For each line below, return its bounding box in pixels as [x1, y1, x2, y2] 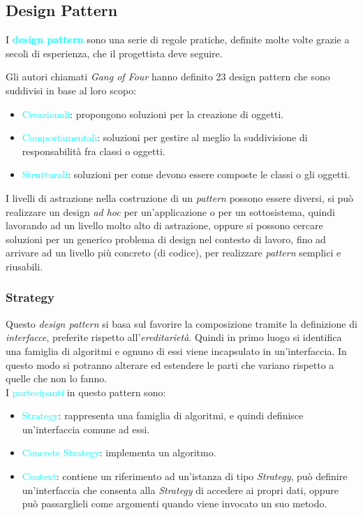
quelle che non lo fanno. [6, 371, 108, 386]
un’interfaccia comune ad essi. [22, 421, 150, 436]
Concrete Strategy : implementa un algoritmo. [22, 445, 216, 460]
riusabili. [6, 259, 43, 273]
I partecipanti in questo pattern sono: [6, 384, 166, 399]
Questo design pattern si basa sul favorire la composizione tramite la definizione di [6, 316, 357, 331]
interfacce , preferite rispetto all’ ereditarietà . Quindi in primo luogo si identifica [6, 330, 342, 344]
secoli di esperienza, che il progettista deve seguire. [6, 45, 223, 60]
